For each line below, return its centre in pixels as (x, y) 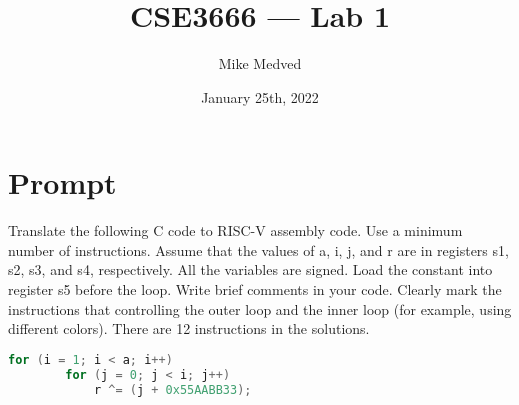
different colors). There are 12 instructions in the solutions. (189, 328)
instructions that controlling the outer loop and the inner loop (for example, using (260, 308)
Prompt (62, 182)
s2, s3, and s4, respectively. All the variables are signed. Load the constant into (250, 269)
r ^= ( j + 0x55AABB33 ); (172, 389)
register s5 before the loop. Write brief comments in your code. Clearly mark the (255, 289)
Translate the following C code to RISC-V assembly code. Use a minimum (235, 230)
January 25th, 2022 (260, 96)
